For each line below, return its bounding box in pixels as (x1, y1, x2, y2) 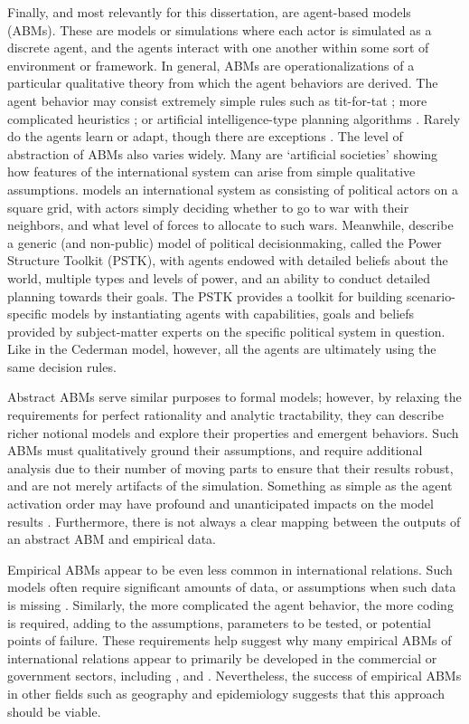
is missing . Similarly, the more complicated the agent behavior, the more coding (7, 595, 454, 614)
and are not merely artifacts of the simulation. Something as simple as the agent (7, 476, 453, 495)
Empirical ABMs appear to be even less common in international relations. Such (7, 559, 453, 578)
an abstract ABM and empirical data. (7, 529, 216, 548)
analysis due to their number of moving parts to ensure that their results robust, (7, 458, 454, 477)
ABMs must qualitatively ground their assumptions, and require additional (7, 441, 423, 460)
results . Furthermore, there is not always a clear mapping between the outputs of (7, 511, 461, 530)
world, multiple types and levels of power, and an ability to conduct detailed (7, 268, 431, 287)
